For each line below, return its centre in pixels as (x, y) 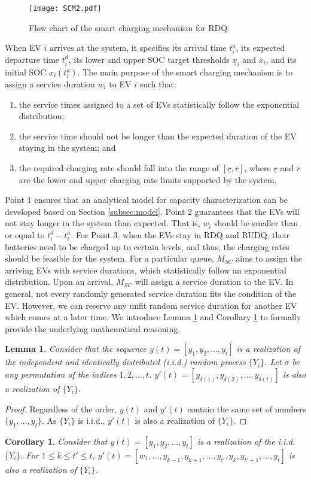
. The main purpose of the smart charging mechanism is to (185, 72)
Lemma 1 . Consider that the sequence (76, 349)
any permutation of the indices (61, 374)
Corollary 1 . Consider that (56, 441)
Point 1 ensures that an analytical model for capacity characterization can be (147, 200)
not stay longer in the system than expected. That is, (103, 223)
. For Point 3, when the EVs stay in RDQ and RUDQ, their (180, 234)
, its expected (260, 48)
